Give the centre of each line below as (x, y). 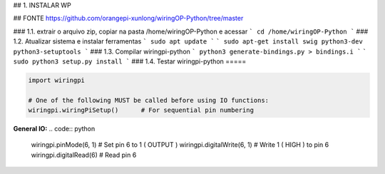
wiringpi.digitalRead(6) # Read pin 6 (84, 155)
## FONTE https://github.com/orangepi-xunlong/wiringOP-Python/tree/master (128, 19)
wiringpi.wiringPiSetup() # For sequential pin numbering (141, 110)
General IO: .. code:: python (54, 129)
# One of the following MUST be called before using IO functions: (149, 100)
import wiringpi (57, 80)
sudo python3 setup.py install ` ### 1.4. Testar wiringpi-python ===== (130, 61)
